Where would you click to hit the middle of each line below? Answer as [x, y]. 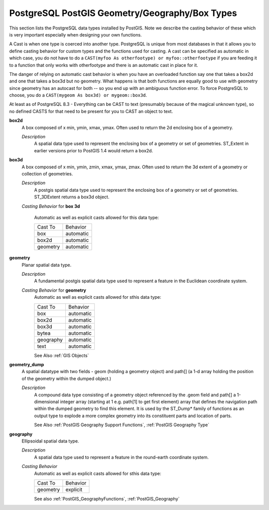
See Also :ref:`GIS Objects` [62, 355]
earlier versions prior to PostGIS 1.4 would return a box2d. [94, 150]
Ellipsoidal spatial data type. [50, 441]
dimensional [47, 402]
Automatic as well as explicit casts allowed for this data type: [97, 217]
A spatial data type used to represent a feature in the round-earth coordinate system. [122, 457]
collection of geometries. [47, 174]
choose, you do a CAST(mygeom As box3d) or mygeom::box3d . [78, 95]
